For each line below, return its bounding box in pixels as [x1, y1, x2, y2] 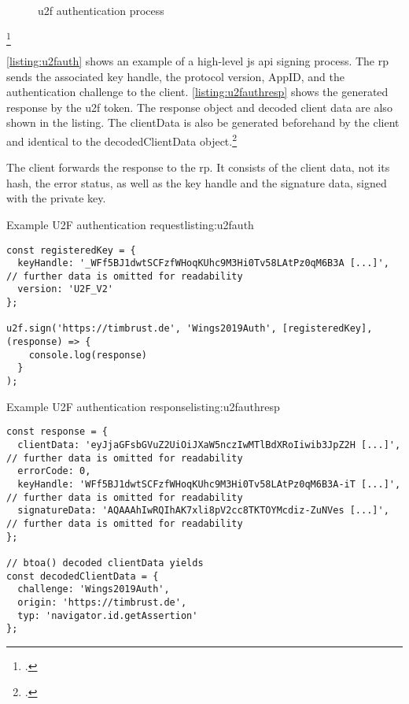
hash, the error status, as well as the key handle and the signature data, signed [6, 174, 387, 191]
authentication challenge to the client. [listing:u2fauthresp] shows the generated [6, 83, 389, 100]
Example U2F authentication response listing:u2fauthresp [6, 398, 280, 414]
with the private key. [6, 190, 106, 206]
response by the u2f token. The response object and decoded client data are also [6, 98, 392, 115]
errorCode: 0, [17, 465, 91, 477]
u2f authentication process [38, 2, 164, 18]
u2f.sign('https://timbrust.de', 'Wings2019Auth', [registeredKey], [6, 323, 373, 335]
